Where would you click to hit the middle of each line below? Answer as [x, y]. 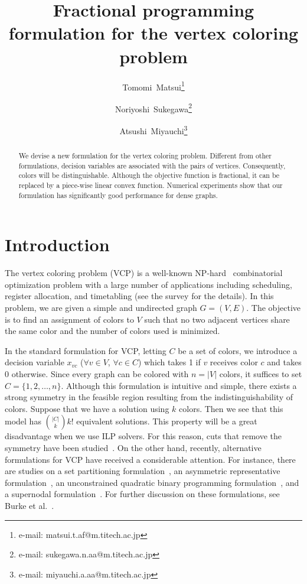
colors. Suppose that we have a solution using [87, 408]
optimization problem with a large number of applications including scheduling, [148, 284]
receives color [234, 362]
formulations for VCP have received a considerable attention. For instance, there [150, 459]
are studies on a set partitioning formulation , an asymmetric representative [143, 471]
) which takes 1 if [169, 362]
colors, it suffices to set [261, 374]
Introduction [57, 244]
